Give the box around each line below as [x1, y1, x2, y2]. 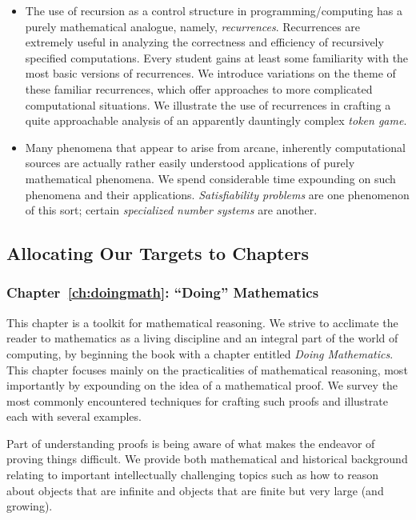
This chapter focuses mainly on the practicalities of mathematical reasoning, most [6, 361, 408, 378]
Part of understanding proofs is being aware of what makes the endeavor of [6, 434, 375, 451]
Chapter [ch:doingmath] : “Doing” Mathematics [6, 282, 319, 302]
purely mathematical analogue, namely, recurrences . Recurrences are [25, 18, 361, 34]
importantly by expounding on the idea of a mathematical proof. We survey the [6, 377, 398, 394]
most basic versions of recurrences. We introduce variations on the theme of [25, 65, 396, 82]
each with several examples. [6, 408, 142, 425]
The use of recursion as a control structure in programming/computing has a [25, 2, 403, 18]
